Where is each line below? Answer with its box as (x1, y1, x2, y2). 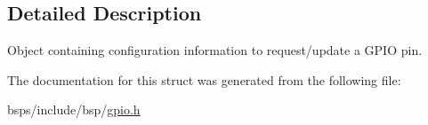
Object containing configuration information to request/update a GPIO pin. (7, 41, 423, 59)
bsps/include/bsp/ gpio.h (7, 100, 141, 119)
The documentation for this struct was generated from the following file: (7, 70, 401, 89)
